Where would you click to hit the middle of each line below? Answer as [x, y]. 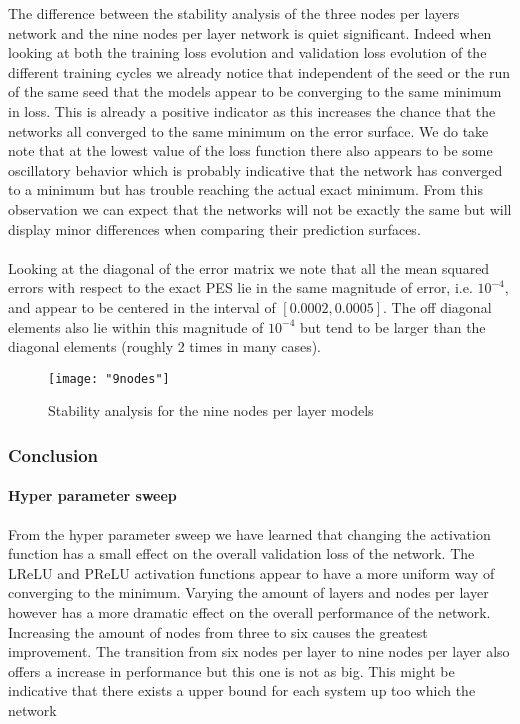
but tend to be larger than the [392, 326]
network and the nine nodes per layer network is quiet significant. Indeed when [250, 32]
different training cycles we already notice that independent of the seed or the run [259, 71]
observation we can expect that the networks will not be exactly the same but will [260, 208]
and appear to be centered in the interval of [142, 306]
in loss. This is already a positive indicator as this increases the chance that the [252, 110]
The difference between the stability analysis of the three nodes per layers [234, 13]
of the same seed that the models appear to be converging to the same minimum [255, 91]
